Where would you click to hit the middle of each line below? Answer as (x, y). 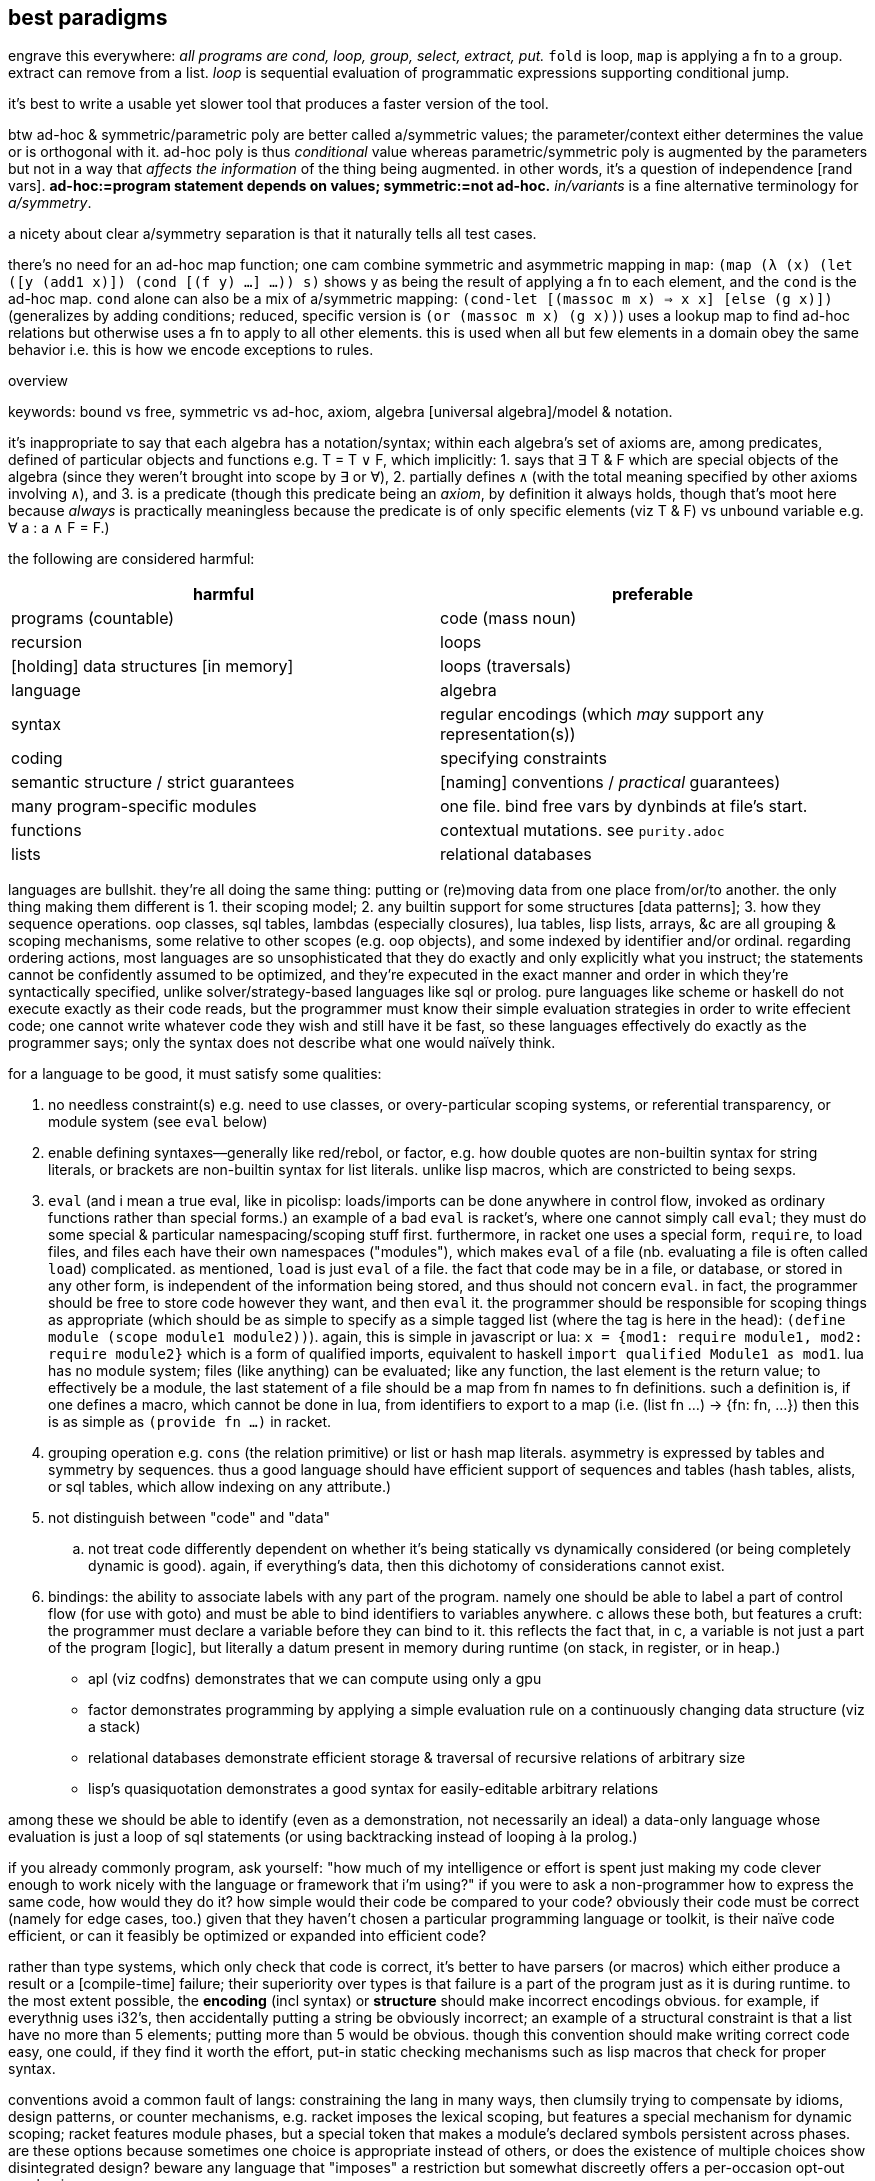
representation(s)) (508, 734)
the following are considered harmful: (131, 559)
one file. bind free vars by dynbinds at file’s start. (624, 806)
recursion (47, 642)
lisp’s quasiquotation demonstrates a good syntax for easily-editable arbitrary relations (373, 1789)
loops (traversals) (506, 666)
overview (38, 381)
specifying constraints (523, 758)
